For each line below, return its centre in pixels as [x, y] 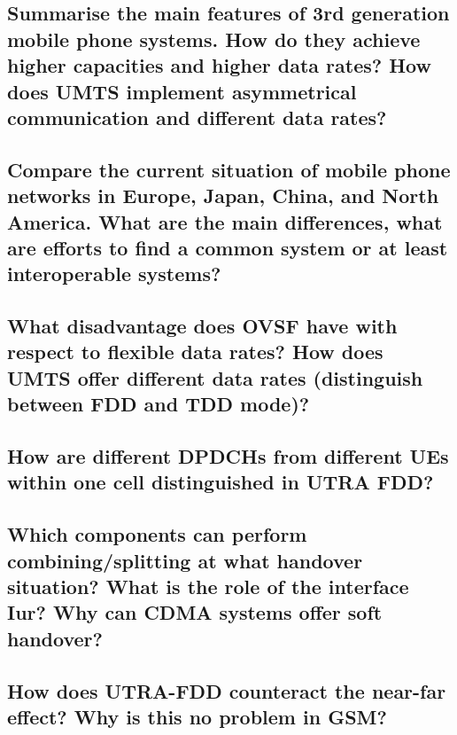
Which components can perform [157, 534]
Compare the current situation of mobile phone [229, 169]
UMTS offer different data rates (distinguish [215, 377]
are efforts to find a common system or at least [228, 247]
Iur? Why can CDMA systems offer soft [195, 612]
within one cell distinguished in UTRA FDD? [221, 482]
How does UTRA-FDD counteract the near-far [227, 690]
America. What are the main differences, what [225, 221]
